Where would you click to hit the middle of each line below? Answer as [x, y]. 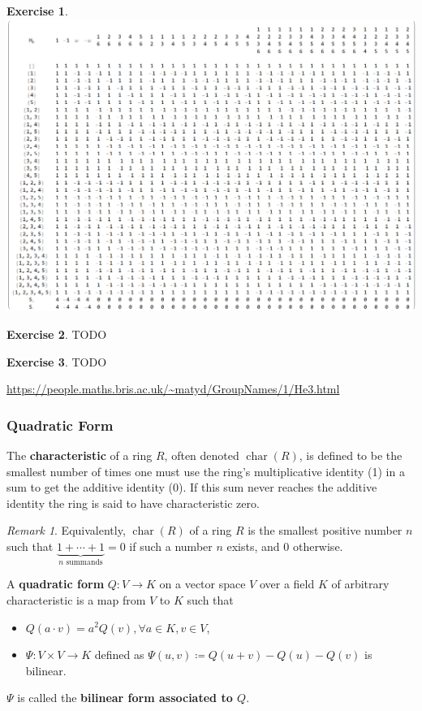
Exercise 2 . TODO [57, 334]
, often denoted [202, 455]
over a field [287, 584]
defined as [119, 655]
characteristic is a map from [76, 599]
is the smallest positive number [325, 530]
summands [84, 562]
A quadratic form [56, 584]
